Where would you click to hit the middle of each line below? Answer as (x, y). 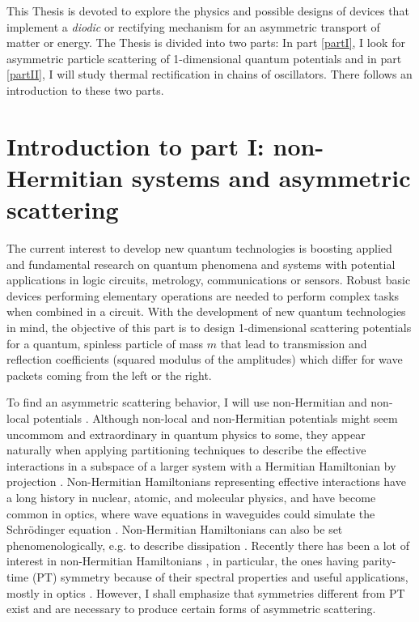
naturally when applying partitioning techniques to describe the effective (186, 450)
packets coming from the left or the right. (109, 375)
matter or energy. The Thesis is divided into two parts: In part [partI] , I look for (206, 43)
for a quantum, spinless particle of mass (105, 343)
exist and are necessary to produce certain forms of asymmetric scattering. (191, 609)
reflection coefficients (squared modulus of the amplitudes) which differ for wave (205, 359)
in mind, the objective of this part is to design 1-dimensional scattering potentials (209, 328)
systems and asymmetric (271, 177)
